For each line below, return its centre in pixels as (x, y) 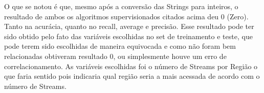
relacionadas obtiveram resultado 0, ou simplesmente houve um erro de (115, 56)
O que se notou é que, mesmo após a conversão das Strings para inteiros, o (121, 6)
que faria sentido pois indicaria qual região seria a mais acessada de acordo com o (132, 76)
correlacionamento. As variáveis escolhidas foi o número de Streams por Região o (131, 66)
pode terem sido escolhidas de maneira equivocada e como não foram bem (120, 46)
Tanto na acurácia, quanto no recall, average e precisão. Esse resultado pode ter (129, 26)
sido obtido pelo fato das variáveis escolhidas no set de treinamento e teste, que (128, 36)
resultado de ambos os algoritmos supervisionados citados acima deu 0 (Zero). (126, 16)
